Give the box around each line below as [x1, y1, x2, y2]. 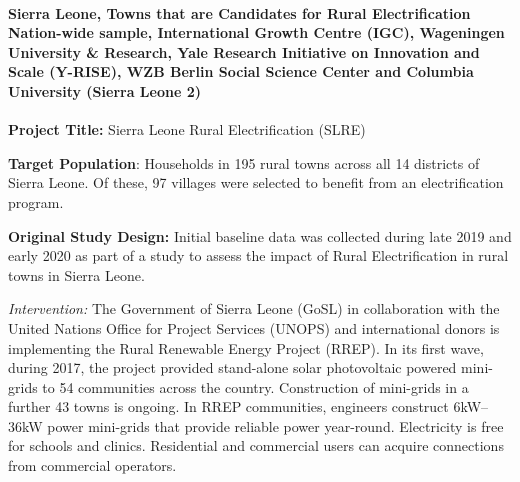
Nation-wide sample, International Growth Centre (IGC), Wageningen [8, 22, 505, 43]
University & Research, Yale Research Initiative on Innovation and [8, 41, 480, 62]
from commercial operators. [8, 455, 177, 476]
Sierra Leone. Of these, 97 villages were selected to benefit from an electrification [8, 172, 504, 193]
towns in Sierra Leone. [8, 264, 145, 285]
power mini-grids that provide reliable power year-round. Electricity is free [47, 415, 504, 436]
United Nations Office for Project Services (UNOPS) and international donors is [8, 317, 500, 338]
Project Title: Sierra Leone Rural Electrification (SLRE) [8, 119, 366, 140]
